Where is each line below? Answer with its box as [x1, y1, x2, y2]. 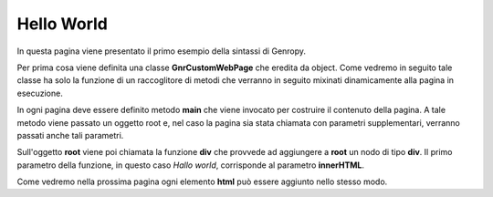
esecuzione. [16, 88, 63, 98]
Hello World [16, 14, 109, 34]
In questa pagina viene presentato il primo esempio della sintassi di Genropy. [16, 46, 306, 57]
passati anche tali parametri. [16, 130, 124, 140]
